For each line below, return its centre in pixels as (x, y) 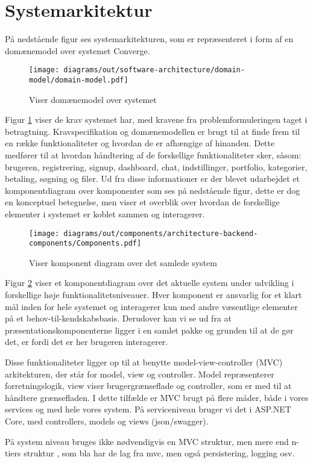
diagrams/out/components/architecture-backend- (161, 233)
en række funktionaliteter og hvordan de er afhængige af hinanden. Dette (140, 143)
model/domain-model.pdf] (79, 80)
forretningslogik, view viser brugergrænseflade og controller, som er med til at (148, 386)
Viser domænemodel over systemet (93, 99)
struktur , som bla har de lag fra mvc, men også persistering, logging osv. (159, 453)
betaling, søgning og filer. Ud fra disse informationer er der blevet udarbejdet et (152, 179)
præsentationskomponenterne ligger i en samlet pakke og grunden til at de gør (149, 330)
